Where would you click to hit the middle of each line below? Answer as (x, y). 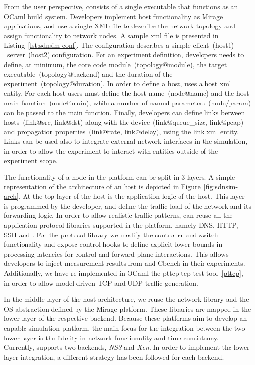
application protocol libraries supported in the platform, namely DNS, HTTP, (121, 225)
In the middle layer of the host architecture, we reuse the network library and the (127, 299)
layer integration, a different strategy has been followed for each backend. (114, 356)
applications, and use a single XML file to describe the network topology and (120, 26)
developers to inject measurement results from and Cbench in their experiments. (125, 263)
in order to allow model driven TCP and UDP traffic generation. (101, 282)
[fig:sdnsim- (221, 186)
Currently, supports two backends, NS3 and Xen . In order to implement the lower (127, 347)
